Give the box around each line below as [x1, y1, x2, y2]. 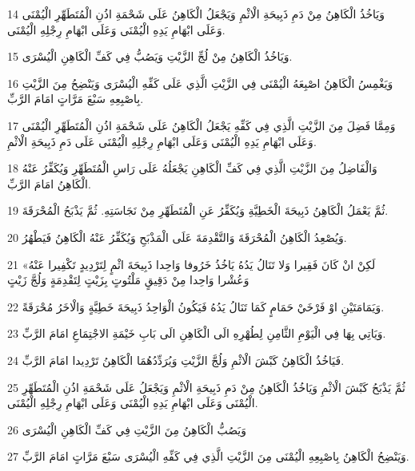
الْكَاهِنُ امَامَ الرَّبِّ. [7, 175, 91, 192]
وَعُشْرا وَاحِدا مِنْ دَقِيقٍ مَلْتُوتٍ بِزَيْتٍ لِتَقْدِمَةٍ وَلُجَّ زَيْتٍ [7, 271, 249, 288]
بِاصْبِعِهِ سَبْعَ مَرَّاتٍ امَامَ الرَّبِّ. [7, 90, 144, 107]
